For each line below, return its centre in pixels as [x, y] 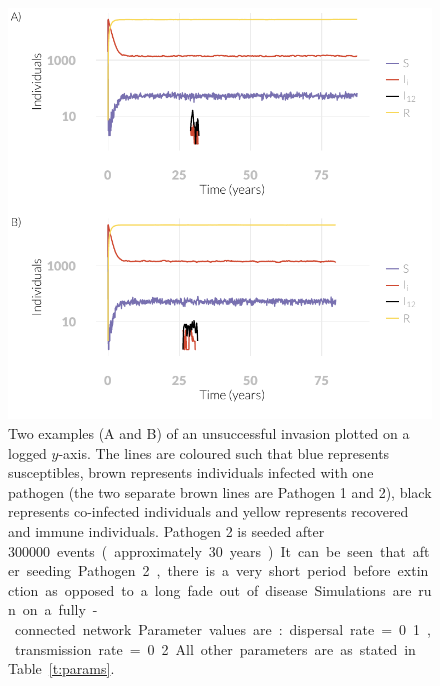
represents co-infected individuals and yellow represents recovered [208, 511]
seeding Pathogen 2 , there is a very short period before [208, 570]
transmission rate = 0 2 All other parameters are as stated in [215, 648]
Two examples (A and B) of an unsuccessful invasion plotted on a [209, 432]
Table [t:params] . [61, 668]
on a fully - [60, 609]
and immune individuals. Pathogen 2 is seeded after [166, 530]
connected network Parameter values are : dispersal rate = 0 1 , [222, 628]
